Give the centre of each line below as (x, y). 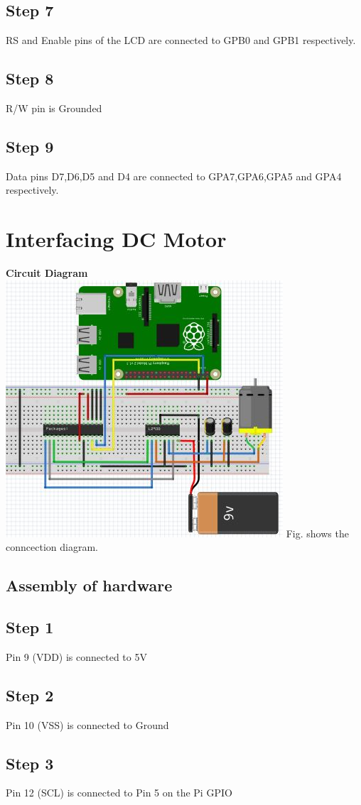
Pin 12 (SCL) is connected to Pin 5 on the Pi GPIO (119, 793)
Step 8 (30, 78)
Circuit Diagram (47, 273)
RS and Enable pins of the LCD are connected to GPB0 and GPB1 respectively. (181, 40)
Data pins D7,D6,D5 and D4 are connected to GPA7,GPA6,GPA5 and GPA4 (174, 176)
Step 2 (30, 695)
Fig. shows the (317, 533)
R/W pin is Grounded (54, 108)
